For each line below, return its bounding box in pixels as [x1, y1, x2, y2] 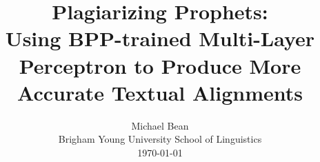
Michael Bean [131, 118, 189, 132]
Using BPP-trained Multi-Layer [5, 24, 315, 52]
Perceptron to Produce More [19, 51, 301, 79]
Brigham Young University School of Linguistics [58, 132, 262, 146]
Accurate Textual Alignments [17, 78, 303, 106]
